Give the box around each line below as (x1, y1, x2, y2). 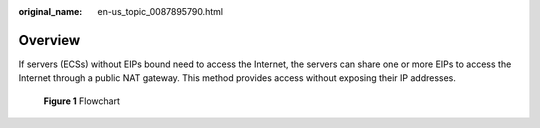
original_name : (18, 6, 83, 17)
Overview (18, 31, 81, 49)
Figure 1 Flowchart (43, 95, 120, 107)
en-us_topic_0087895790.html (97, 6, 224, 17)
